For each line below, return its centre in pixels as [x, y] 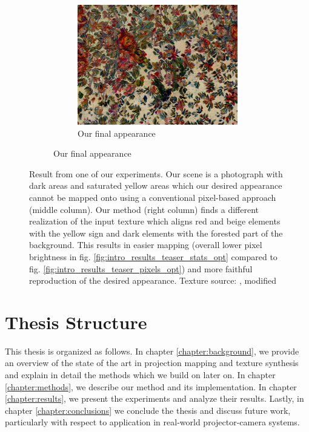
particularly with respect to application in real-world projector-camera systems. [152, 422]
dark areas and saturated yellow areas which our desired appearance [156, 185]
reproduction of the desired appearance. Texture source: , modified [153, 280]
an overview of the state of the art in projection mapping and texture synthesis [152, 363]
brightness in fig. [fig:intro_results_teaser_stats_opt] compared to [153, 256]
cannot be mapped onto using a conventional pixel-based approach [153, 197]
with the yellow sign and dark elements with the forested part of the [156, 233]
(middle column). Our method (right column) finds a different [144, 209]
